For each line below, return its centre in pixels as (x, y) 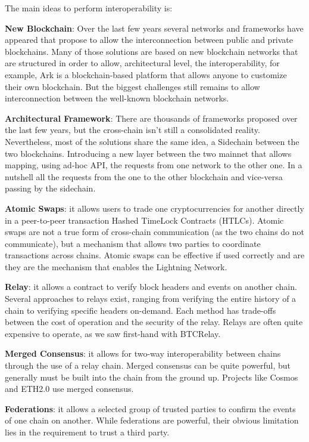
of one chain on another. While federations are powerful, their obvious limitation (152, 420)
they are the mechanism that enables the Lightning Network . (116, 266)
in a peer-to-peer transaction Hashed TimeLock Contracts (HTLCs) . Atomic (144, 220)
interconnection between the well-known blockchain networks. (117, 98)
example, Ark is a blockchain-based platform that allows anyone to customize (146, 74)
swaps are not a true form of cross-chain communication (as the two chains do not (155, 232)
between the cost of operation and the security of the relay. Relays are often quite (154, 322)
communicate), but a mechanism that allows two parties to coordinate (133, 243)
